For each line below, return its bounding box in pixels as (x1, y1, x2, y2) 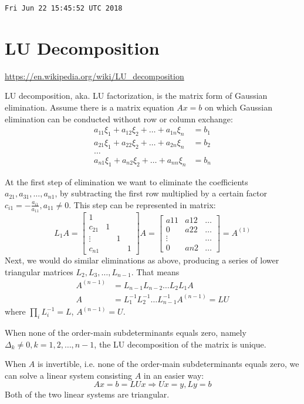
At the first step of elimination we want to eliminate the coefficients (5, 175, 248, 188)
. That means (131, 265, 180, 278)
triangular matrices (5, 265, 73, 278)
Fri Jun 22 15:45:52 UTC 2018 (5, 4, 123, 12)
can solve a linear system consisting (5, 369, 132, 381)
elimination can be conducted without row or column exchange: (5, 112, 233, 125)
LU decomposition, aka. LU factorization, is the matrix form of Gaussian (5, 89, 268, 102)
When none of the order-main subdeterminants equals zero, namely (5, 326, 246, 338)
